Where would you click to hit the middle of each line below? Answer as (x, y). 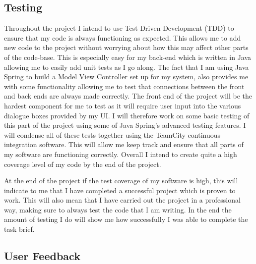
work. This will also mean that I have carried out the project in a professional (122, 200)
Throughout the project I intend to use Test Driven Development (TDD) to (119, 28)
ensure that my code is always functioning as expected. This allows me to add (123, 37)
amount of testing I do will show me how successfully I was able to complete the (126, 219)
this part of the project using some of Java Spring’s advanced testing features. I (125, 125)
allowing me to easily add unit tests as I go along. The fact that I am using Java (127, 67)
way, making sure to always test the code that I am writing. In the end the (118, 209)
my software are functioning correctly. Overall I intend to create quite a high (121, 154)
